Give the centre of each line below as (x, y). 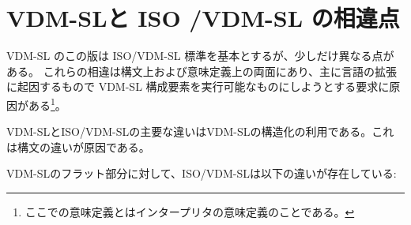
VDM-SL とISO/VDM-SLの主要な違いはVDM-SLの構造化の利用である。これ (200, 131)
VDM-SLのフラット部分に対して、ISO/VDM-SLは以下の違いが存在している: (202, 173)
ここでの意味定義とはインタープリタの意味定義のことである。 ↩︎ (190, 211)
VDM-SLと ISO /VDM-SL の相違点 (203, 18)
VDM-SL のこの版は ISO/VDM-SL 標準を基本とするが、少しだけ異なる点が (200, 56)
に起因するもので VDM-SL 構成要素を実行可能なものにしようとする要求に (198, 86)
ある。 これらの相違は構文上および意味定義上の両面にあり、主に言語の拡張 (202, 71)
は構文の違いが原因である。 (78, 146)
